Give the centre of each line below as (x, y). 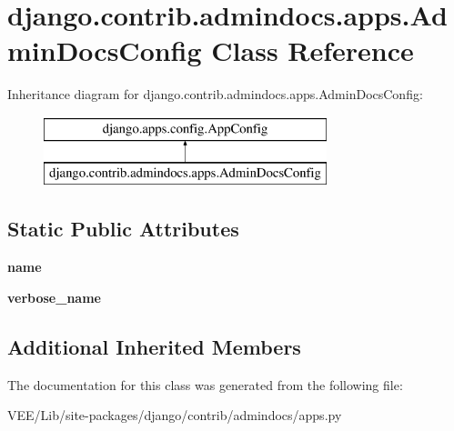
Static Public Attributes (123, 229)
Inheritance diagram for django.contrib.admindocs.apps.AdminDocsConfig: (215, 94)
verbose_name (54, 297)
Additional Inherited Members (154, 346)
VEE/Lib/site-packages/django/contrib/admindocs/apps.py (175, 415)
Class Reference (313, 50)
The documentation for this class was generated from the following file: (205, 384)
